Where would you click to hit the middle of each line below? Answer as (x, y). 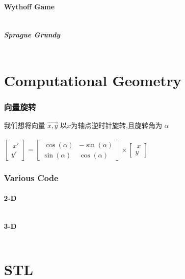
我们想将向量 (25, 125)
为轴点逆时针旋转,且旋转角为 (117, 125)
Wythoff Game (29, 6)
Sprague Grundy (32, 35)
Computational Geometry (93, 80)
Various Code (31, 178)
